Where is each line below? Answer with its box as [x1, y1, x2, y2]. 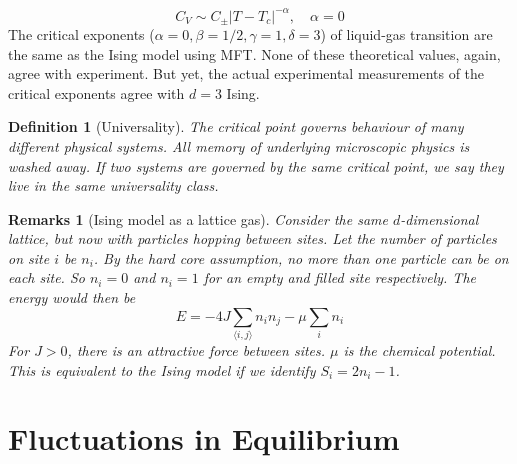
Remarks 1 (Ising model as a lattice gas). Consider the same [8, 208, 388, 229]
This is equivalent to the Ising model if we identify [8, 359, 316, 380]
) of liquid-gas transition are [320, 23, 493, 44]
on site [8, 247, 50, 268]
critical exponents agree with [8, 82, 185, 103]
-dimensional [400, 208, 479, 229]
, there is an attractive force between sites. [67, 340, 326, 360]
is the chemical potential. [343, 340, 496, 360]
